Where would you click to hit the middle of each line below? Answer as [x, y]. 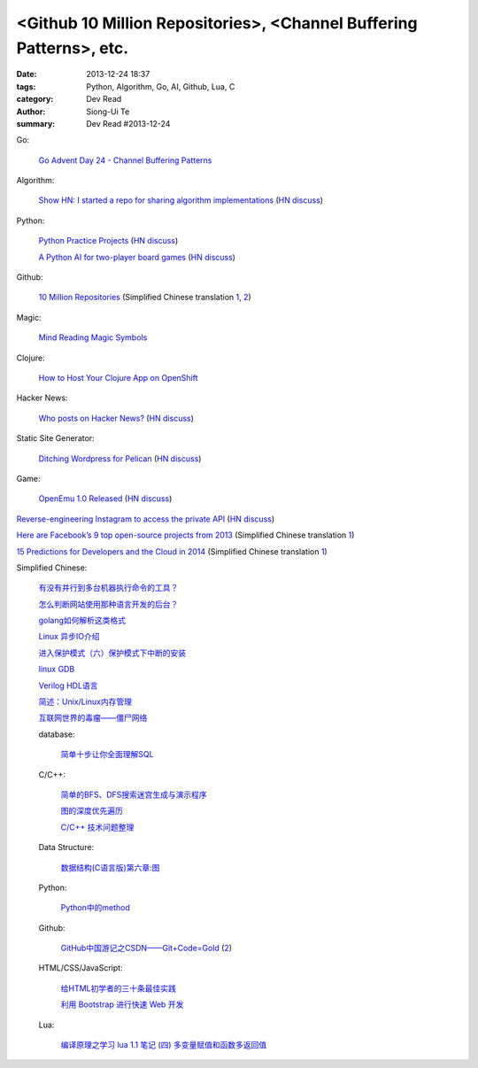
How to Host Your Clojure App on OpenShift [118, 377]
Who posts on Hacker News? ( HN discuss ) [116, 418]
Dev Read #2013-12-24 [128, 123]
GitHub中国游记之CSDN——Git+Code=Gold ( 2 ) [146, 948]
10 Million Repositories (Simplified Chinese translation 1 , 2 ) [145, 298]
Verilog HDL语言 [68, 685]
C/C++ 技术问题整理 [97, 827]
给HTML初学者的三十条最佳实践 [119, 988]
